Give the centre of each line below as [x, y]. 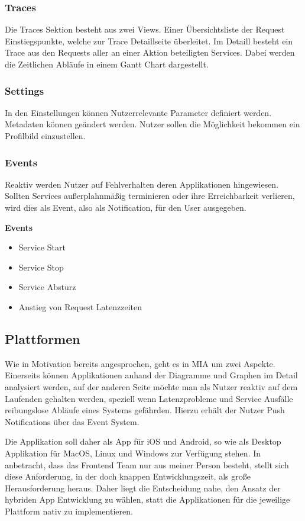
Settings [25, 90]
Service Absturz [47, 287]
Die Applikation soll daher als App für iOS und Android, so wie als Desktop [143, 441]
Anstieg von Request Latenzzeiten [80, 306]
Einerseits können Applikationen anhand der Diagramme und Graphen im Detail [151, 375]
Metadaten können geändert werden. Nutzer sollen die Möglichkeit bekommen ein [152, 124]
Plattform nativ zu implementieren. [69, 511]
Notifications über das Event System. [72, 421]
